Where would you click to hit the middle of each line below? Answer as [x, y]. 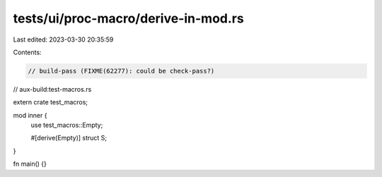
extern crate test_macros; [51, 102]
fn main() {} [30, 164]
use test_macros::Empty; [67, 125]
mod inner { [30, 115]
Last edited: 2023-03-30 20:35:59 [63, 39]
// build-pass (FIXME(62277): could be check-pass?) [121, 71]
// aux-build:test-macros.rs [52, 89]
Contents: [27, 52]
